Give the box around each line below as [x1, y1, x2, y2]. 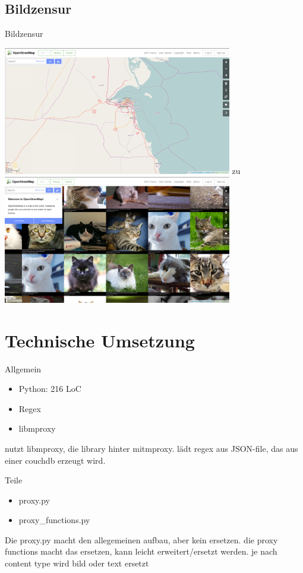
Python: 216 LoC [18, 382, 81, 395]
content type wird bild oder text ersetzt [5, 557, 149, 569]
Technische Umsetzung [5, 328, 195, 352]
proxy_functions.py [18, 514, 90, 526]
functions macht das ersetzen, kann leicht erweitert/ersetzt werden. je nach [5, 545, 277, 558]
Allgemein [5, 362, 42, 375]
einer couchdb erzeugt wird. [5, 454, 106, 466]
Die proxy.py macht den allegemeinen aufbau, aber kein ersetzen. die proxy [5, 533, 278, 546]
